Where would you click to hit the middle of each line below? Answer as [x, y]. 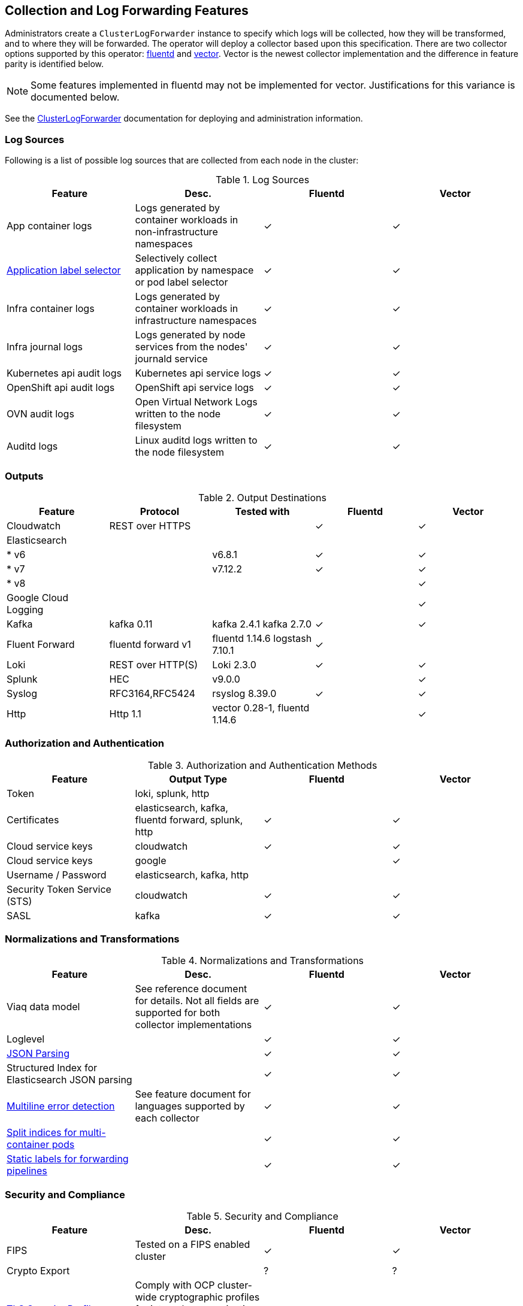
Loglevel [26, 1039]
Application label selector [64, 270]
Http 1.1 [125, 713]
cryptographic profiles [210, 1297]
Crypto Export [38, 1271]
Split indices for [42, 1133]
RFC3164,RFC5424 [152, 693]
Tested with [262, 511]
